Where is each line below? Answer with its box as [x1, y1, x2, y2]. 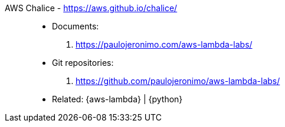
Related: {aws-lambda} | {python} [52, 94, 183, 104]
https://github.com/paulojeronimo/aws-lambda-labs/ [76, 76, 280, 86]
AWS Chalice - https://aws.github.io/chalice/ [5, 3, 178, 13]
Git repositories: [52, 58, 114, 68]
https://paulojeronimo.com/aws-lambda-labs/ [76, 39, 253, 49]
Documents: [52, 21, 99, 31]
